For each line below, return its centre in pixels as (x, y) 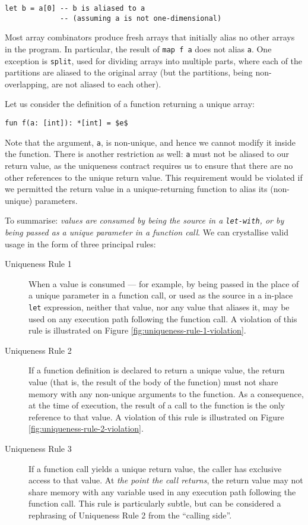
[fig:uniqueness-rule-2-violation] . (86, 428)
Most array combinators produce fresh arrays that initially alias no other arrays (150, 37)
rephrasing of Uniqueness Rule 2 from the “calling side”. (130, 515)
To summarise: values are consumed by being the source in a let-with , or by (145, 220)
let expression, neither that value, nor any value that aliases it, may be (159, 306)
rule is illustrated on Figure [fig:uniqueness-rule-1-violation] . (137, 330)
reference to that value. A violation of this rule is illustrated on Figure (156, 416)
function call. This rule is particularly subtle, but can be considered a (155, 503)
